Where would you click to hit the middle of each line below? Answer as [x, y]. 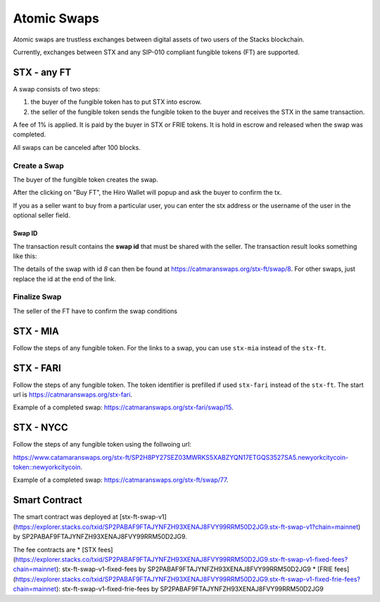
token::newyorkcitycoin [47, 467]
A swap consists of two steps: [57, 89]
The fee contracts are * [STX [55, 549]
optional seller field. [42, 215]
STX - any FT [42, 72]
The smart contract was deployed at [65, 517]
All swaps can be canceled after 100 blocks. [77, 147]
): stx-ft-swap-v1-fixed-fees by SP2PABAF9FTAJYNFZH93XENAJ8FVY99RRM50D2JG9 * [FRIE [195, 569]
